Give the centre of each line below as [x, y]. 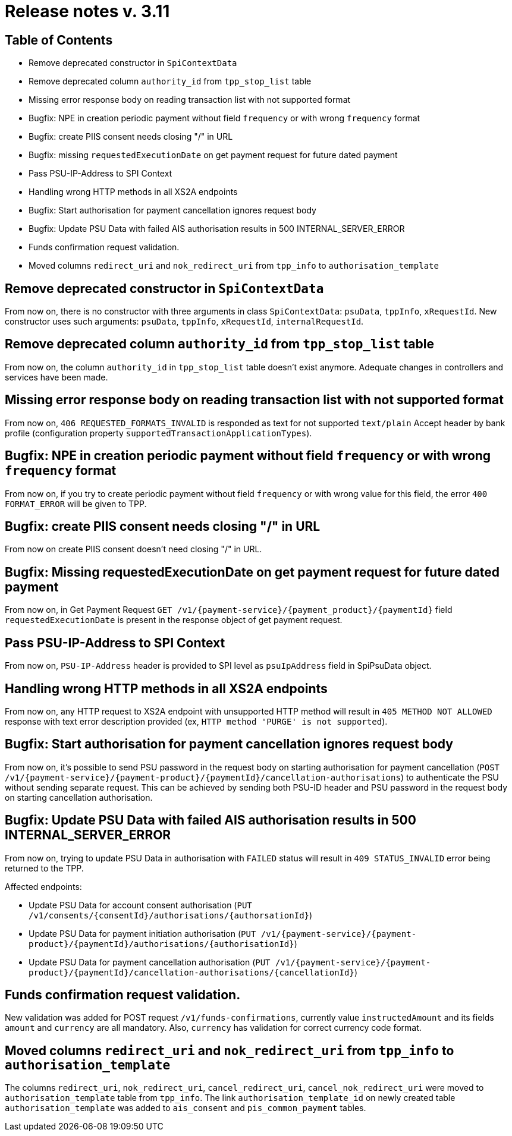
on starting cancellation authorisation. [79, 797]
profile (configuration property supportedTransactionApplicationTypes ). [158, 433]
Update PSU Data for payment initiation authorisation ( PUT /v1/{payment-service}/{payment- [223, 933]
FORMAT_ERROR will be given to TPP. [76, 504]
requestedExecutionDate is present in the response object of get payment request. [174, 620]
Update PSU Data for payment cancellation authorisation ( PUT [150, 962]
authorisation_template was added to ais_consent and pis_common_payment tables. [186, 1108]
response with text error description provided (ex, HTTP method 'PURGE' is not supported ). [196, 721]
